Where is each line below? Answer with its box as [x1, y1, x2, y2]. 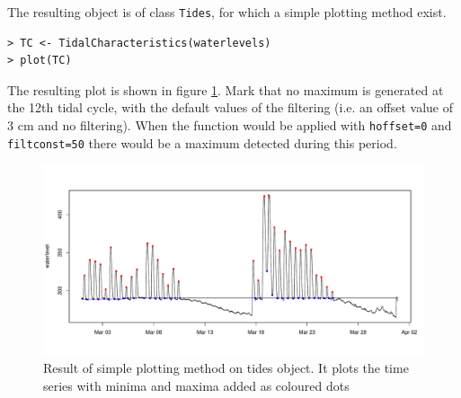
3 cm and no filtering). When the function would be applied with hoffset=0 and [7, 116, 452, 135]
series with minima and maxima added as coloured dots [43, 376, 350, 394]
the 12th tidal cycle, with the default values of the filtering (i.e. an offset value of [7, 98, 454, 117]
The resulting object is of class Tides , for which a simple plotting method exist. [7, 3, 447, 21]
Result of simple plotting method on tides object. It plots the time [43, 358, 409, 376]
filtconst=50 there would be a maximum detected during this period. [7, 133, 397, 152]
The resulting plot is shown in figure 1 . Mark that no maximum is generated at [7, 80, 444, 99]
